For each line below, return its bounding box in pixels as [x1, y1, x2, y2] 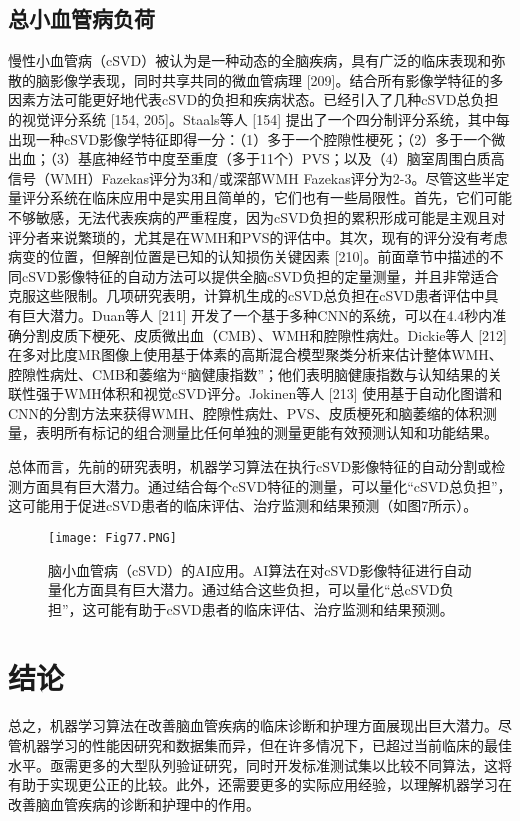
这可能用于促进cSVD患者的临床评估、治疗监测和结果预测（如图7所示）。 [8, 495, 478, 516]
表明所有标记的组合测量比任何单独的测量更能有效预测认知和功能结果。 [35, 422, 498, 443]
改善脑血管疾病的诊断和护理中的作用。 [8, 793, 260, 814]
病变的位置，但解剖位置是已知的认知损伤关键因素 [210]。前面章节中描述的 [8, 246, 490, 267]
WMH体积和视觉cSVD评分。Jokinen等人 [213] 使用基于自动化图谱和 [63, 383, 503, 404]
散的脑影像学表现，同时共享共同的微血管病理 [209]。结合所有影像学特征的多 [8, 69, 504, 90]
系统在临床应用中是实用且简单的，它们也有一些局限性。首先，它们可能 [49, 187, 512, 208]
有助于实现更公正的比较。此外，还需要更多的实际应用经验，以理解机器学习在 [8, 774, 512, 795]
